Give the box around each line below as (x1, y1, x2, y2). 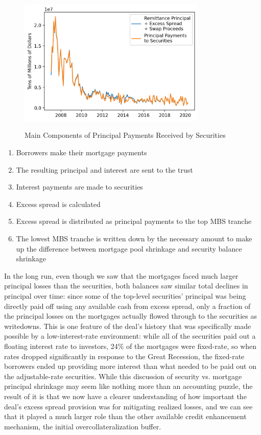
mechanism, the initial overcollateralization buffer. (4, 421, 161, 431)
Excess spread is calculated (16, 198, 101, 209)
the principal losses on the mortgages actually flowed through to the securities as (4, 310, 257, 321)
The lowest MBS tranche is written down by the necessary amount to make (16, 233, 252, 244)
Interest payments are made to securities (16, 181, 143, 192)
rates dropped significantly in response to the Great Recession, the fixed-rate (4, 350, 245, 361)
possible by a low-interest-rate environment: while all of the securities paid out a (4, 330, 256, 341)
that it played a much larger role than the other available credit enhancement (4, 411, 247, 422)
